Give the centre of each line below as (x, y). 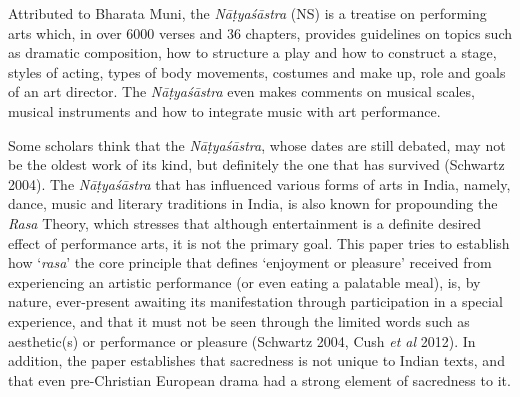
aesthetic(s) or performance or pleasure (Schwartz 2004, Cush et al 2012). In (242, 340)
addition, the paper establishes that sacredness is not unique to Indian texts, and (256, 360)
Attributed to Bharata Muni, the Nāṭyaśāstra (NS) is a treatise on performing (247, 13)
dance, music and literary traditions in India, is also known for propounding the (253, 203)
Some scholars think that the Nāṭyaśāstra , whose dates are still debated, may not (257, 144)
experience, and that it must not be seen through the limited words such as (239, 320)
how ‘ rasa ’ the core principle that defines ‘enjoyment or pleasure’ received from (250, 262)
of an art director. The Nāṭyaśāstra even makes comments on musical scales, (241, 91)
